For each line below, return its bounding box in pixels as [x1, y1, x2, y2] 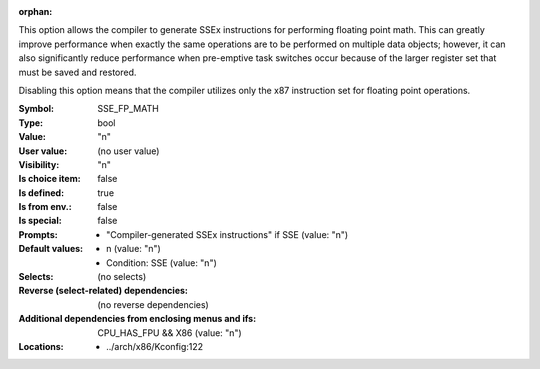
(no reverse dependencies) [97, 298, 209, 310]
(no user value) [97, 145, 160, 157]
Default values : [18, 243, 84, 255]
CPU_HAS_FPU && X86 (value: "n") [97, 326, 242, 339]
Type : [18, 116, 44, 129]
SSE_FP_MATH [97, 103, 159, 115]
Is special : [18, 215, 62, 227]
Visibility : [18, 158, 60, 170]
